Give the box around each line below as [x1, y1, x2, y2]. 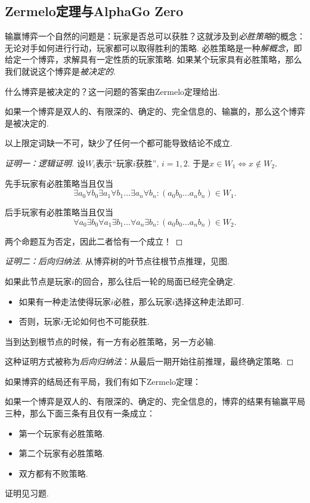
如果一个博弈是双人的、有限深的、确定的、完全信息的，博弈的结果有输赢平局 [5, 395, 305, 408]
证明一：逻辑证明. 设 [5, 156, 85, 169]
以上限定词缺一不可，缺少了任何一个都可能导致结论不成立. [5, 137, 232, 149]
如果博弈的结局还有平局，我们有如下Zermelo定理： [5, 375, 201, 387]
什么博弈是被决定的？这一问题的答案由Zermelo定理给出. [5, 85, 220, 97]
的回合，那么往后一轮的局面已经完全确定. [74, 274, 235, 287]
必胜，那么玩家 [113, 295, 172, 307]
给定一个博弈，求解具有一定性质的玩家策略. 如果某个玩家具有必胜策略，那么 [5, 53, 302, 66]
